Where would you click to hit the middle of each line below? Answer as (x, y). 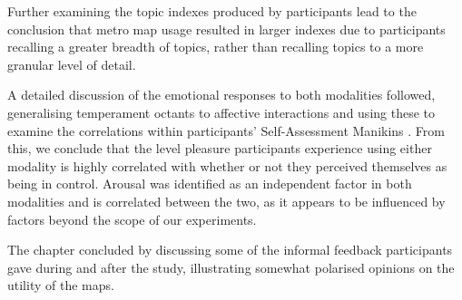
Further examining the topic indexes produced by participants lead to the (212, 11)
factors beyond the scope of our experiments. (132, 219)
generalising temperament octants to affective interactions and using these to (221, 112)
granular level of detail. (72, 64)
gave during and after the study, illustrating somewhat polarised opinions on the (231, 267)
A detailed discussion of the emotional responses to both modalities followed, (221, 95)
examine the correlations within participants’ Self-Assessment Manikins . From (226, 130)
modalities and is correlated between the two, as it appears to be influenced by (226, 201)
